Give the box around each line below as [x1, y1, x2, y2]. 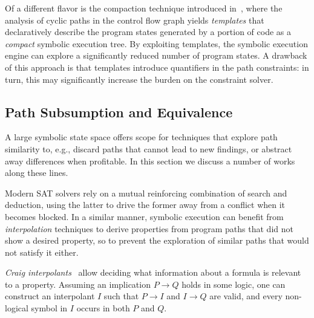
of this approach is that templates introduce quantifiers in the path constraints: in [5, 60, 309, 73]
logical [5, 302, 28, 314]
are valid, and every [209, 290, 283, 302]
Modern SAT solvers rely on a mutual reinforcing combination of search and [5, 186, 287, 199]
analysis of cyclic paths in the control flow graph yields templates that [5, 13, 264, 26]
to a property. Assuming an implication [5, 277, 151, 290]
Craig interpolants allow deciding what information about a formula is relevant [5, 266, 301, 279]
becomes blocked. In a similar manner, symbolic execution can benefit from [5, 210, 284, 222]
